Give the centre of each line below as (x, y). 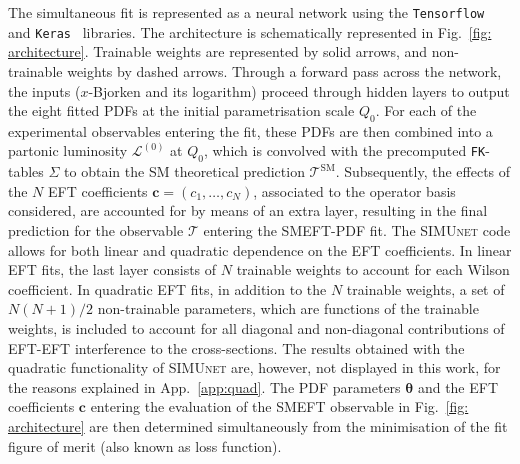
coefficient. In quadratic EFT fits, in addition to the (167, 288)
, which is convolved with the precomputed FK (344, 150)
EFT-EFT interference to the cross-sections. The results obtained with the (236, 347)
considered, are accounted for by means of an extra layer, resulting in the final (248, 210)
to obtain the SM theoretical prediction (184, 171)
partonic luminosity (68, 150)
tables (26, 171)
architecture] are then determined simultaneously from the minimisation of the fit (258, 426)
